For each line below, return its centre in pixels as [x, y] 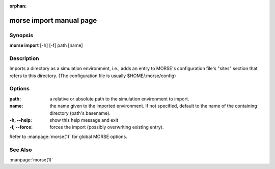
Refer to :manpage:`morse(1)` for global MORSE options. [68, 137]
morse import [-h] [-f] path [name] [46, 45]
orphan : [18, 6]
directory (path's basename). [80, 113]
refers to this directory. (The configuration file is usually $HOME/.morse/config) [93, 76]
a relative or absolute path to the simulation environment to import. [119, 98]
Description [24, 58]
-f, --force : [21, 127]
